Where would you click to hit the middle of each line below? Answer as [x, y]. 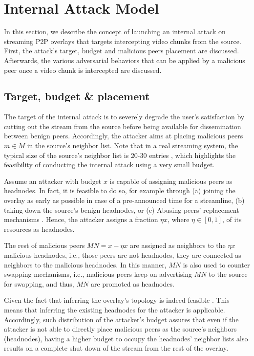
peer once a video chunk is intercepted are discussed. [83, 70]
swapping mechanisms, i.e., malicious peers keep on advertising [98, 274]
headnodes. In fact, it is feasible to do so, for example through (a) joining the [120, 190]
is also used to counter [216, 264]
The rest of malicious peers [44, 245]
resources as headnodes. [39, 229]
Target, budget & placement [77, 96]
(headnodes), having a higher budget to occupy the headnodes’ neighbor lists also [126, 338]
